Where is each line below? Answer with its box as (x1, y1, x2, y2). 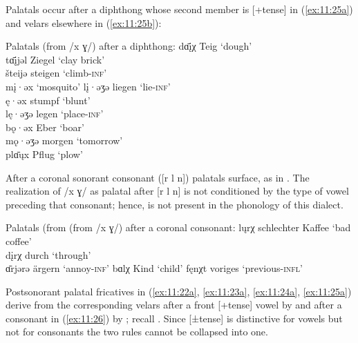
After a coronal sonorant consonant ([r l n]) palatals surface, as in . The (6, 170, 310, 184)
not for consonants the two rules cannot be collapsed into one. (6, 324, 268, 339)
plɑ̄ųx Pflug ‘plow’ (6, 146, 83, 161)
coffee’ (6, 233, 32, 248)
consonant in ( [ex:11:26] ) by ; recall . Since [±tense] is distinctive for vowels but (6, 311, 343, 325)
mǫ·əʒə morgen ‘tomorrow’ (6, 133, 123, 148)
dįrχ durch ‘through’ (6, 247, 91, 262)
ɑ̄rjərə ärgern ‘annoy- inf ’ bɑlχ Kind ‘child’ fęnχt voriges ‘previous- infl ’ (6, 261, 303, 275)
